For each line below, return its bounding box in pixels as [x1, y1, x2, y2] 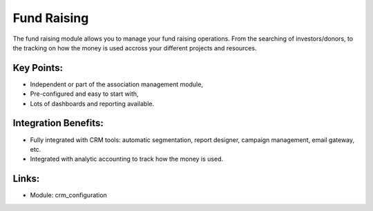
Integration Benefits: [12, 117, 104, 129]
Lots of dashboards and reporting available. [30, 99, 155, 108]
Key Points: [12, 62, 64, 74]
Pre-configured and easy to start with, [30, 90, 139, 98]
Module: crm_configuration [30, 191, 107, 199]
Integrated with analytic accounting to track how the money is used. [30, 155, 224, 163]
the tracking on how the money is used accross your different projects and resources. [12, 43, 257, 52]
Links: [12, 173, 40, 185]
